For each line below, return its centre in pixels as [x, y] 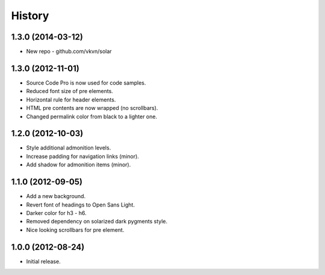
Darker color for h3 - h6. [56, 213]
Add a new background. [56, 196]
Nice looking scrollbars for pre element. [75, 230]
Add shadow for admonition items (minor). [79, 165]
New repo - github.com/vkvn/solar [69, 52]
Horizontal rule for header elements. [71, 100]
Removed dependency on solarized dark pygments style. [97, 222]
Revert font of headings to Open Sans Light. [81, 205]
